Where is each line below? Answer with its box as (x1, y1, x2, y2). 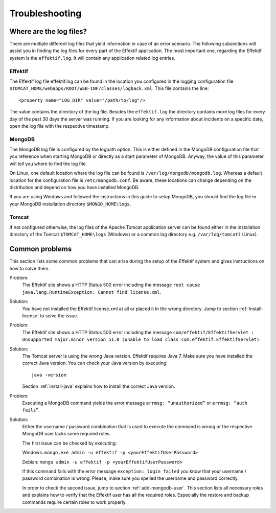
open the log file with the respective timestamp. (9, 123, 110, 129)
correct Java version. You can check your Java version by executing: (22, 360, 168, 366)
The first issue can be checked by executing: (22, 440, 117, 446)
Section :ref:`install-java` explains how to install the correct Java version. (22, 383, 176, 389)
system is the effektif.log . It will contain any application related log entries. (9, 55, 176, 61)
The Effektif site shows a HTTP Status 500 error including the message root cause (22, 282, 200, 288)
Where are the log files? (9, 27, 87, 36)
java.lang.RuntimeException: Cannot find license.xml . (22, 289, 161, 295)
